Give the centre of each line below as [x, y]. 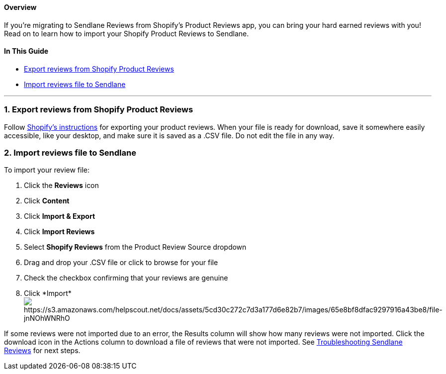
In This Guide [26, 51]
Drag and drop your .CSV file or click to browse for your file [121, 263]
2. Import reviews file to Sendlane [70, 152]
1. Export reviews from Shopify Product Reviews [99, 110]
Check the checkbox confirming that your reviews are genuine [126, 278]
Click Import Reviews [59, 232]
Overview [20, 7]
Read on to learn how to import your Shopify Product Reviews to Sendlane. [127, 33]
